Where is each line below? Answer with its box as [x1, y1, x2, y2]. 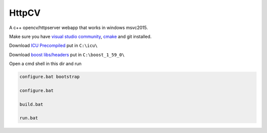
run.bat [19, 115, 38, 121]
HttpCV [9, 7, 41, 18]
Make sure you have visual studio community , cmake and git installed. [9, 33, 152, 39]
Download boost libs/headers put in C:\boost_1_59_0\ [9, 52, 125, 58]
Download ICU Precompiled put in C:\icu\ [9, 42, 98, 49]
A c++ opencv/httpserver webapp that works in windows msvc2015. [9, 25, 148, 31]
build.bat [19, 101, 44, 107]
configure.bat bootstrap [19, 74, 80, 80]
